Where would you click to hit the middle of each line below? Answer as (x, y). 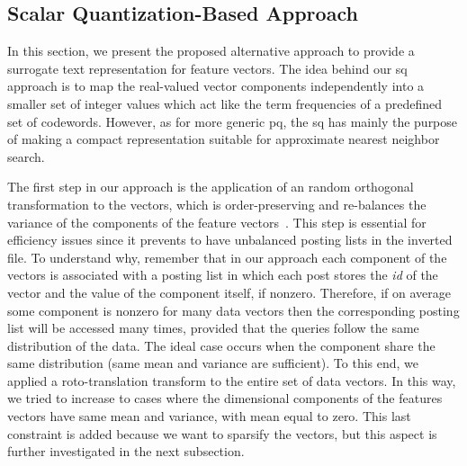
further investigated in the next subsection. (126, 451)
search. (26, 156)
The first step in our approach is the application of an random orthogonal (211, 187)
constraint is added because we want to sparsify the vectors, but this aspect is (222, 433)
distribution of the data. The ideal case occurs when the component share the (221, 345)
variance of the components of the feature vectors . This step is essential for (217, 222)
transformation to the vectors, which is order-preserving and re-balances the (217, 204)
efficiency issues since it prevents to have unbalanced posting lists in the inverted (230, 240)
